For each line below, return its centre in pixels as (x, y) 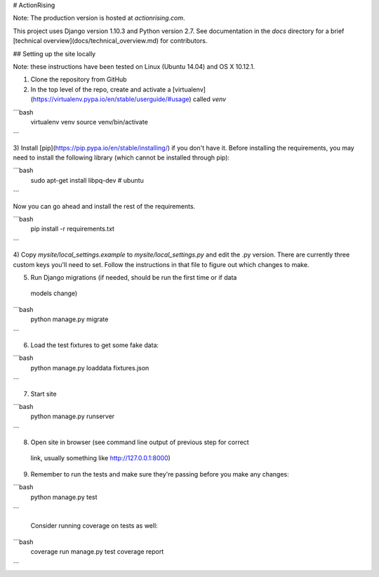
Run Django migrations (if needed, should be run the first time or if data (134, 277)
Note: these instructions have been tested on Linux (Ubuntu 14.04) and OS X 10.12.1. (134, 66)
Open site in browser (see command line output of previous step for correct (140, 442)
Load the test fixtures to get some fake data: (95, 345)
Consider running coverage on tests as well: (94, 526)
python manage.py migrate (69, 319)
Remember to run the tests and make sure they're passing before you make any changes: (160, 474)
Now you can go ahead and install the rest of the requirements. (104, 206)
